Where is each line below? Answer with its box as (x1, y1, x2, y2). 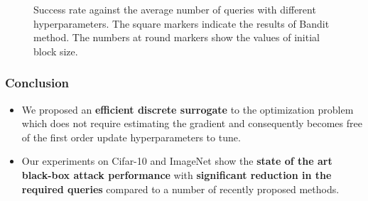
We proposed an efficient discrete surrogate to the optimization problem (21, 102, 354, 116)
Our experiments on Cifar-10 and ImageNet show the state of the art (21, 153, 332, 168)
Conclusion (5, 74, 69, 92)
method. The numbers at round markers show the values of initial (33, 30, 320, 45)
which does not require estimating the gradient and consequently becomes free (21, 116, 362, 131)
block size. (33, 43, 78, 58)
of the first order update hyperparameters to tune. (21, 129, 241, 144)
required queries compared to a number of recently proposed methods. (21, 181, 340, 196)
